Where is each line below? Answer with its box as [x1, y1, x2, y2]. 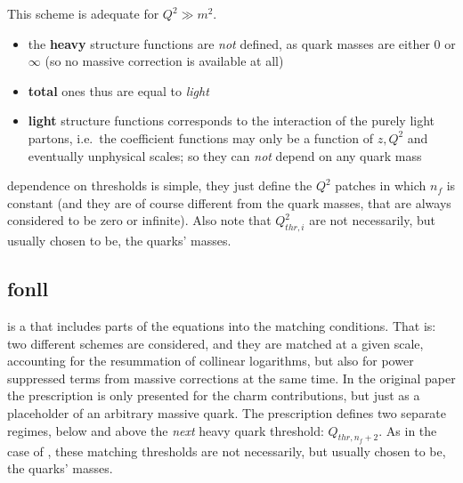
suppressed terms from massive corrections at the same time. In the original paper [7, 368, 456, 387]
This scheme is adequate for [7, 4, 159, 22]
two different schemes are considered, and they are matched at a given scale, [7, 334, 424, 352]
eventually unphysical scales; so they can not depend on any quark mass [28, 146, 422, 165]
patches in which [335, 176, 426, 195]
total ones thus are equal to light [28, 81, 209, 100]
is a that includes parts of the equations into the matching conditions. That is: [7, 316, 436, 334]
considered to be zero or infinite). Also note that [7, 211, 272, 229]
